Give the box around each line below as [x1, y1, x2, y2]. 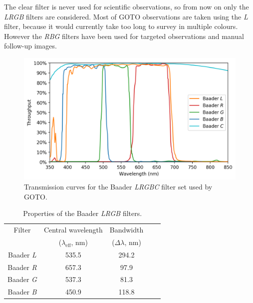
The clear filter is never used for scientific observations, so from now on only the [4, 1, 249, 11]
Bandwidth [109, 224, 144, 235]
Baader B [7, 286, 37, 297]
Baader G [7, 274, 37, 284]
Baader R [7, 261, 37, 272]
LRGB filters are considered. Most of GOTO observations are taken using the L [4, 11, 248, 21]
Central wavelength [43, 224, 103, 235]
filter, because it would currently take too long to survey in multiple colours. [4, 21, 238, 31]
